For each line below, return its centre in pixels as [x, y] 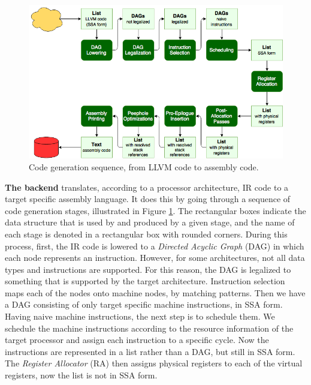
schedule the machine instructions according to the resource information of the [149, 328]
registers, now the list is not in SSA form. [81, 375]
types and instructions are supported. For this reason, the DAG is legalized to [148, 269]
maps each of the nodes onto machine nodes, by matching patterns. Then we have [155, 292]
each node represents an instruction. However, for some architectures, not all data [155, 258]
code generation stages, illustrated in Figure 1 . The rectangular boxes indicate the [155, 210]
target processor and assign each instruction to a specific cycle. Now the [137, 340]
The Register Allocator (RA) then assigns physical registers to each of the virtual [154, 363]
